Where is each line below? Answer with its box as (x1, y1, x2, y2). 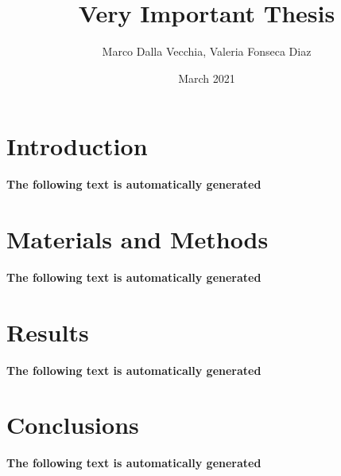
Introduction (6, 130, 148, 162)
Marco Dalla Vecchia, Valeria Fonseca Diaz (102, 43, 312, 60)
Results (6, 315, 89, 348)
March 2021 (178, 69, 235, 86)
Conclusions (6, 408, 139, 441)
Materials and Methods (6, 223, 269, 256)
